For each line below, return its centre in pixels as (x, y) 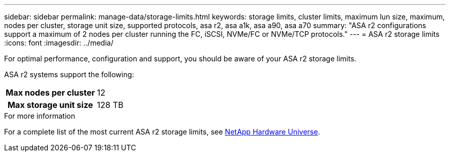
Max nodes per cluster (50, 93)
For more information (40, 116)
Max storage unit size (50, 105)
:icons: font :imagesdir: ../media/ (59, 43)
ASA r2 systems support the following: (69, 74)
